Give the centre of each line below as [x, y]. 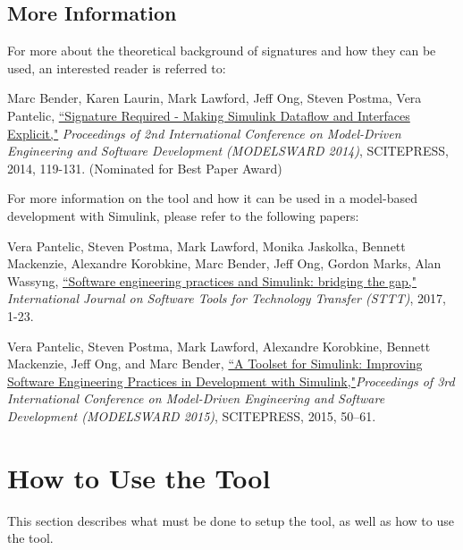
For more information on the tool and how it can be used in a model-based [212, 198]
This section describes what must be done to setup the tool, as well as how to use [231, 520]
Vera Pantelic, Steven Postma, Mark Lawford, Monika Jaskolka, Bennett [206, 245]
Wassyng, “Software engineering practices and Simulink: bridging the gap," [212, 280]
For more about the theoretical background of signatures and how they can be [222, 51]
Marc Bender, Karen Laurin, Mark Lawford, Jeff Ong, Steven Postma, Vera [215, 98]
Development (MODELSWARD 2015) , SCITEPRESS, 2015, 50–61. [192, 415]
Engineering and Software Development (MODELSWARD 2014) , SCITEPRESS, [228, 151]
